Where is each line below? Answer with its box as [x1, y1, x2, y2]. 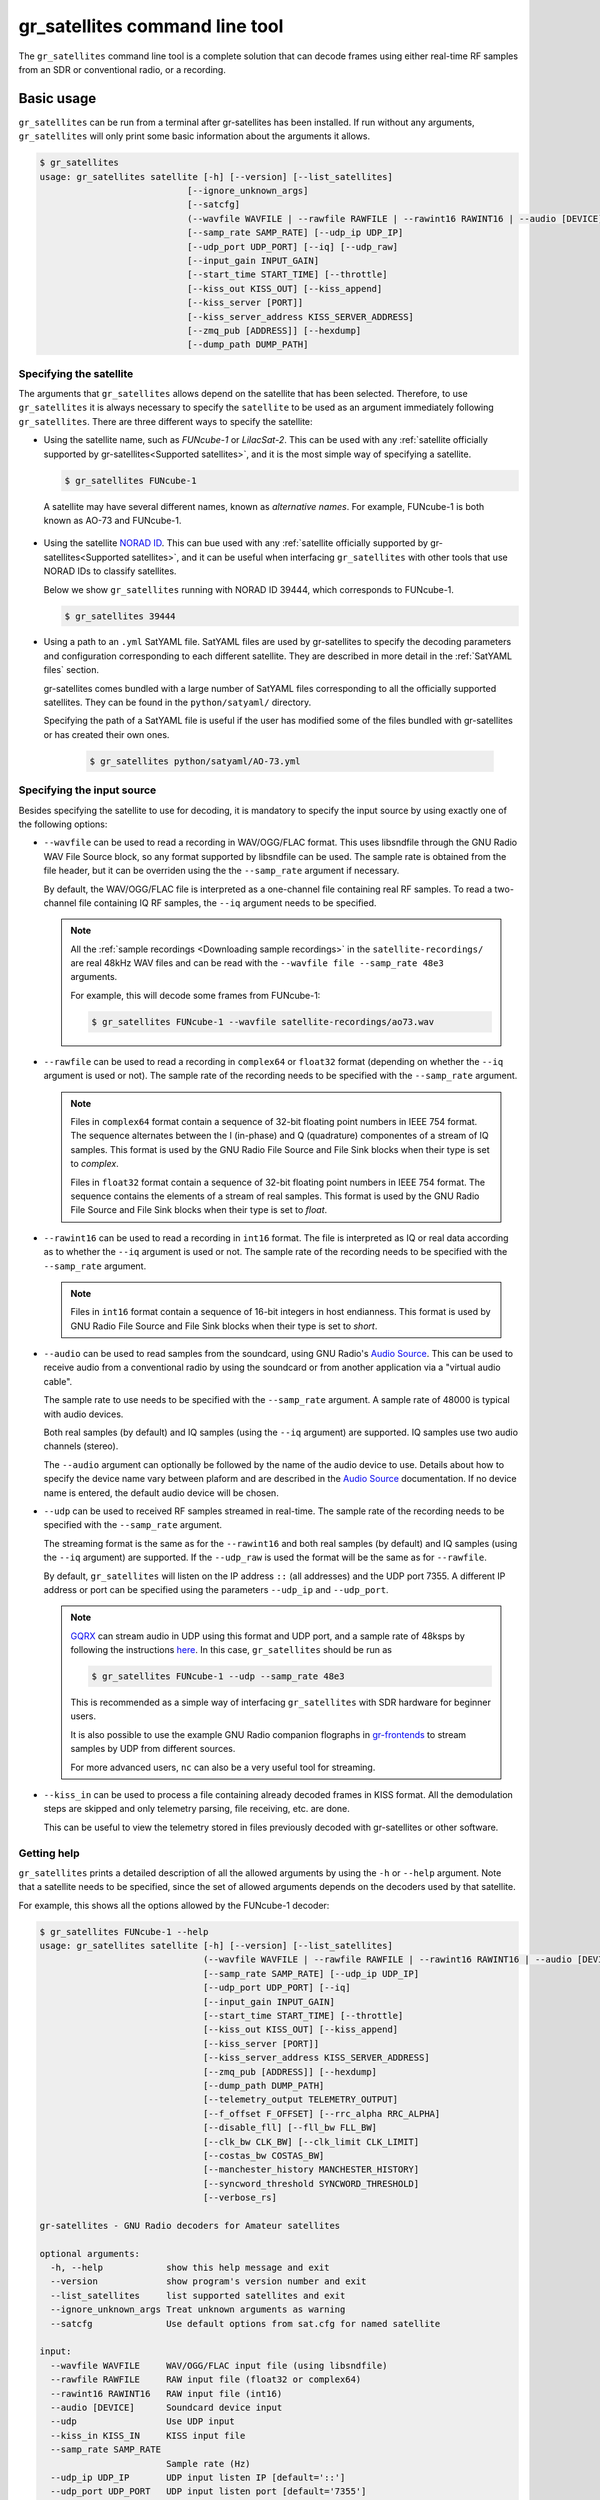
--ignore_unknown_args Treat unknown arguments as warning [50, 2304, 346, 2315]
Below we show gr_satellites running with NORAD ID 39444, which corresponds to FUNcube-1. [43, 583, 455, 595]
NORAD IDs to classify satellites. [43, 565, 177, 577]
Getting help [18, 1846, 80, 1860]
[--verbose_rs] [202, 2192, 277, 2204]
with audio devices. [43, 1408, 124, 1420]
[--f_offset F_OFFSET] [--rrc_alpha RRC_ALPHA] [202, 2108, 441, 2119]
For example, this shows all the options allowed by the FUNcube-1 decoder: [18, 1899, 330, 1911]
